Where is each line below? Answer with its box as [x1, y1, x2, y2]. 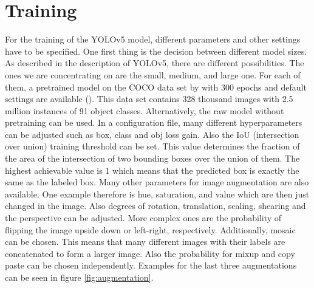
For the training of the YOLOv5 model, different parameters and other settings [5, 33, 301, 46]
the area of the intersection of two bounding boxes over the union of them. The [5, 152, 300, 165]
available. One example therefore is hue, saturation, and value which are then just [5, 187, 310, 200]
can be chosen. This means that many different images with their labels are [5, 235, 285, 248]
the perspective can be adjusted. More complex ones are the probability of [5, 211, 281, 224]
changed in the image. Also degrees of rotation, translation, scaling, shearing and [5, 199, 306, 212]
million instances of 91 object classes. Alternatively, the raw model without [5, 104, 284, 117]
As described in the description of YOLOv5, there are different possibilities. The [5, 57, 304, 69]
